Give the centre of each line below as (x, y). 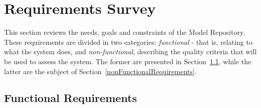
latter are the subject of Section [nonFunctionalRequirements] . (100, 71)
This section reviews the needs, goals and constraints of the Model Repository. (125, 32)
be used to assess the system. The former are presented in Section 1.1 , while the (128, 61)
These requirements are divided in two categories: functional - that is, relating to (128, 42)
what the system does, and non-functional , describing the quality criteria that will (130, 52)
